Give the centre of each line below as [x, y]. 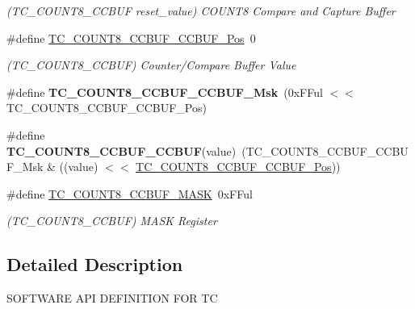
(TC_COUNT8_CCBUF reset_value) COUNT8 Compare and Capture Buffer [201, 10]
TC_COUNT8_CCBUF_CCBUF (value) [122, 150]
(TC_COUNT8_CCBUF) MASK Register [112, 221]
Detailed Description [95, 264]
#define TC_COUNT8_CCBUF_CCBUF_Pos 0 [131, 38]
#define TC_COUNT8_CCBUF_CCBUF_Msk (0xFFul [165, 92]
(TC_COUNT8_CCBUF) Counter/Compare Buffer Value [151, 65]
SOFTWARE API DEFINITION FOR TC [112, 298]
